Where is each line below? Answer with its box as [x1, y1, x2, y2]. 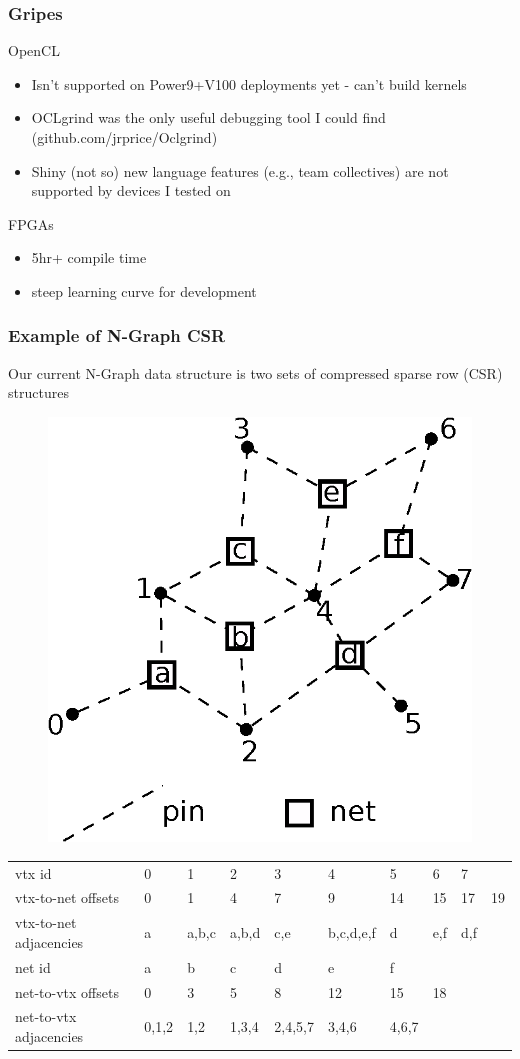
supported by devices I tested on [31, 180, 231, 201]
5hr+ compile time [31, 247, 147, 268]
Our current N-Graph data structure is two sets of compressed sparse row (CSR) [8, 362, 503, 383]
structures [8, 382, 69, 403]
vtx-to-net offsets [15, 887, 119, 908]
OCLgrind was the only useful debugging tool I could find [31, 107, 386, 128]
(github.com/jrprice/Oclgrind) [31, 127, 218, 147]
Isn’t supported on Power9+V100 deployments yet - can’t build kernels [31, 73, 467, 94]
